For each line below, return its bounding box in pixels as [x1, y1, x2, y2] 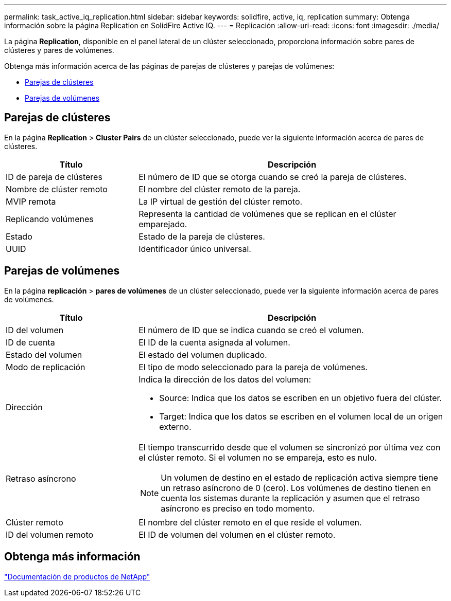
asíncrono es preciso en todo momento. [161, 503, 315, 514]
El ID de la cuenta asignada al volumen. [138, 337, 290, 348]
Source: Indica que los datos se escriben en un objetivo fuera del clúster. [159, 392, 442, 403]
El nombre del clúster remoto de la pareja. [138, 184, 301, 194]
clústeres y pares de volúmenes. [4, 46, 114, 54]
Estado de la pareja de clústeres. [138, 231, 265, 242]
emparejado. [138, 218, 187, 229]
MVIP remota [6, 196, 56, 207]
